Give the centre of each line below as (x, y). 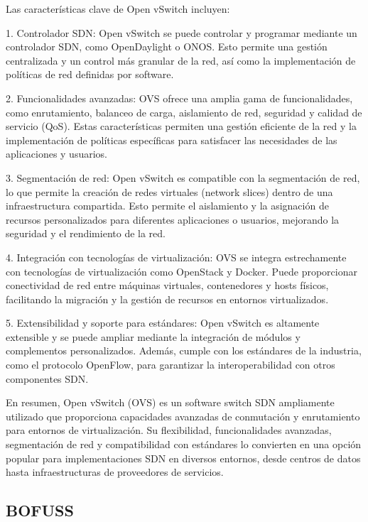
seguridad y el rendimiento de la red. (86, 233)
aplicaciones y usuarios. (56, 154)
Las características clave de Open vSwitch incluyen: (118, 9)
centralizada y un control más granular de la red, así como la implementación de (181, 60)
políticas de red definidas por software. (90, 74)
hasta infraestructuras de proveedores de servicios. (115, 472)
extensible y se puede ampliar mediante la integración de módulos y (153, 336)
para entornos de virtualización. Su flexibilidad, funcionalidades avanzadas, (169, 430)
